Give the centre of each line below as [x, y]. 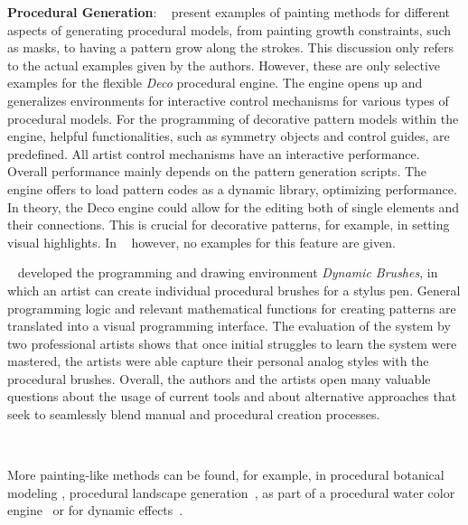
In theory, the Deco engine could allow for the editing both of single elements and [234, 206]
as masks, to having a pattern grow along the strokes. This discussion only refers [231, 47]
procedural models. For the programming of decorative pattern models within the [233, 118]
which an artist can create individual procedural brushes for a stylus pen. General [234, 290]
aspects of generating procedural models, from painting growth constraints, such [229, 29]
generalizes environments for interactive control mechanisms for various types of [228, 100]
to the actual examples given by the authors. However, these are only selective [224, 65]
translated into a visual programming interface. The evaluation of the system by [229, 326]
